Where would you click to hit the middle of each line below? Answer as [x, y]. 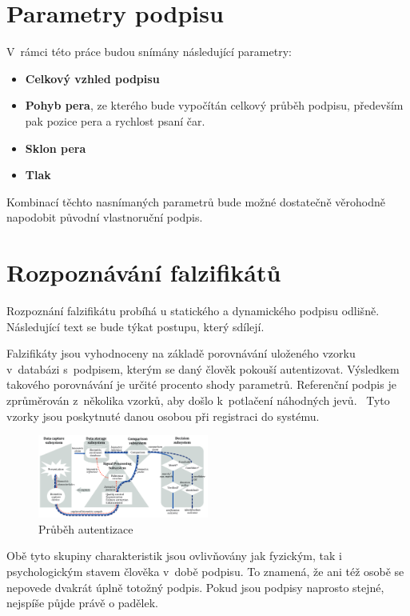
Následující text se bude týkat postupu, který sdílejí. [135, 326]
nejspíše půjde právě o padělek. [82, 603]
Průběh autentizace [86, 528]
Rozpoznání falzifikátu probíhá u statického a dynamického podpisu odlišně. [193, 310]
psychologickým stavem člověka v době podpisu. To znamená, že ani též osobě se [205, 572]
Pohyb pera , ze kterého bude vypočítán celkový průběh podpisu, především [214, 105]
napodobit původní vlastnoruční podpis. [105, 217]
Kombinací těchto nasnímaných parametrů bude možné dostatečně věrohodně [196, 201]
